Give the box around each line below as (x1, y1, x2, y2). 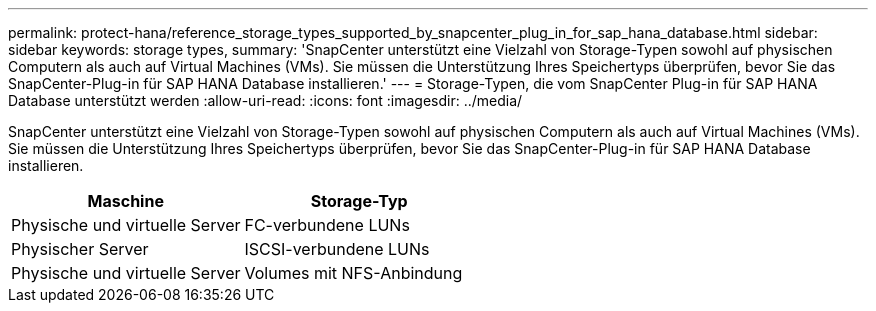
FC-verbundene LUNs (244, 215, 410, 235)
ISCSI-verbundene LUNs (244, 239, 430, 259)
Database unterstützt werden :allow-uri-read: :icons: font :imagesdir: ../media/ (8, 92, 523, 109)
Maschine (87, 191, 164, 211)
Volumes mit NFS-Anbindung (244, 263, 463, 283)
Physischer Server (11, 239, 149, 259)
